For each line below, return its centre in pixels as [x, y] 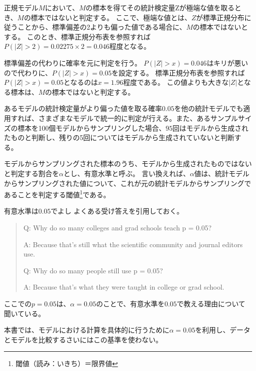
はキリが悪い [227, 62]
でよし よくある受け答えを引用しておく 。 [117, 211]
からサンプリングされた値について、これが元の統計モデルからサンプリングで [128, 183]
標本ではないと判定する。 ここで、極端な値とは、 [111, 17]
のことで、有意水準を [130, 303]
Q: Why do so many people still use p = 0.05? [93, 270]
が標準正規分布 [220, 17]
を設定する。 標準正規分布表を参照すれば [178, 72]
